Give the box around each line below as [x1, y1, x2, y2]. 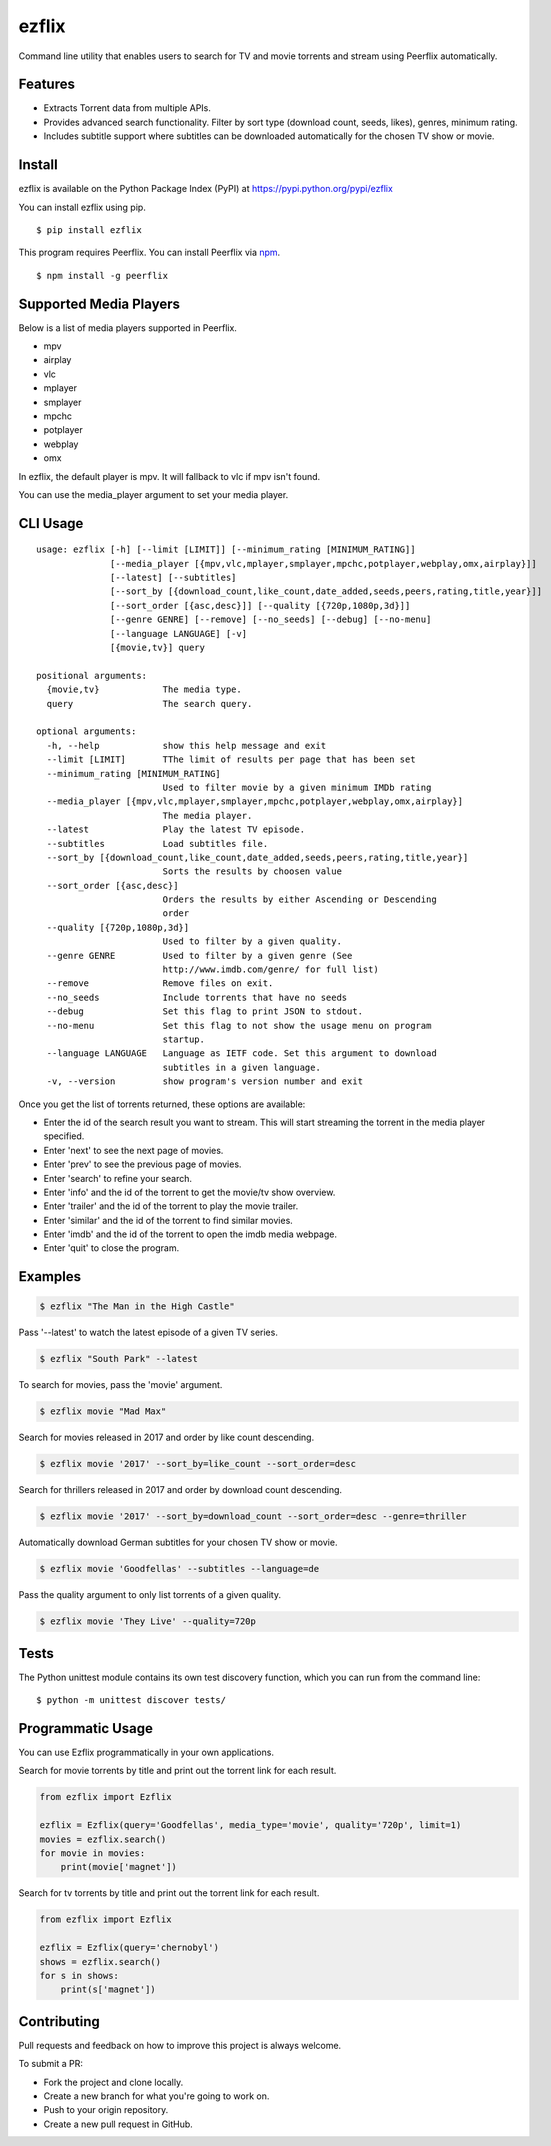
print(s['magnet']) [60, 1984, 157, 1995]
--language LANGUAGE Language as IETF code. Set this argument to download [46, 1048, 437, 1059]
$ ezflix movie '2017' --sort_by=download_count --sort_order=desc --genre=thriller [39, 1511, 467, 1522]
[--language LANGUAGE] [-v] [110, 628, 248, 639]
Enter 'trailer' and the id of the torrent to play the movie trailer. [43, 1200, 299, 1212]
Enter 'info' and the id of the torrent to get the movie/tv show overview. [43, 1186, 336, 1198]
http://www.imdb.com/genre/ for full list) [162, 964, 379, 975]
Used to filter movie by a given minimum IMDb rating [162, 781, 432, 793]
